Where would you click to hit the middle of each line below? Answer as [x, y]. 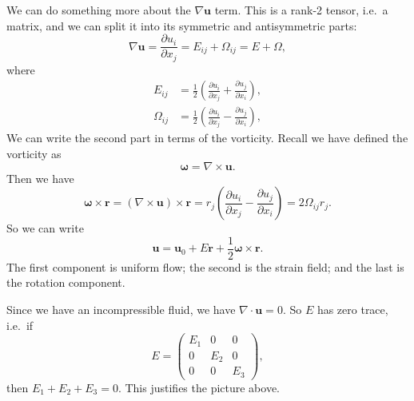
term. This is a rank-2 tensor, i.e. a [301, 10]
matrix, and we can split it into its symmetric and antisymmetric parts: [182, 25]
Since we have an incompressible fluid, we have [121, 309]
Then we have [40, 178]
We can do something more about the [99, 10]
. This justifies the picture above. [199, 387]
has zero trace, [352, 309]
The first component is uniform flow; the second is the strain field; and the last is [205, 266]
